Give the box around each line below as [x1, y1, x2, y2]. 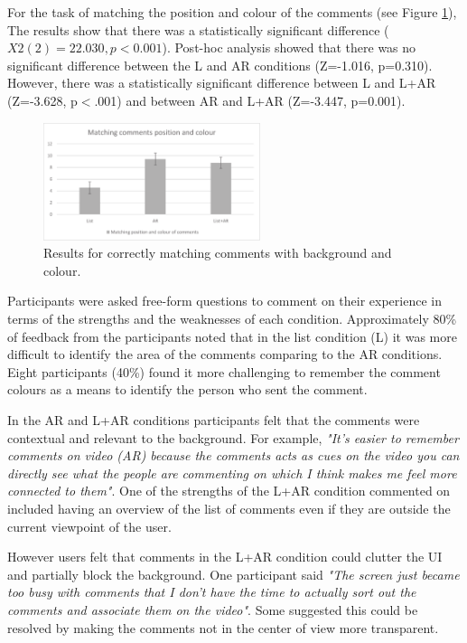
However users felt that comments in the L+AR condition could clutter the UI [7, 547, 443, 566]
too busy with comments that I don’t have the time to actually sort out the [7, 582, 416, 601]
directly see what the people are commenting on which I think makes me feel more [7, 463, 457, 482]
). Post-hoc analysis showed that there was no [162, 38, 416, 57]
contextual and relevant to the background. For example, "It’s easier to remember [7, 428, 459, 447]
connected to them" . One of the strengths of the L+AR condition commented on [7, 481, 451, 500]
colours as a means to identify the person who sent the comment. [7, 380, 368, 399]
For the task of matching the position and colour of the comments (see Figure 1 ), [7, 3, 457, 21]
